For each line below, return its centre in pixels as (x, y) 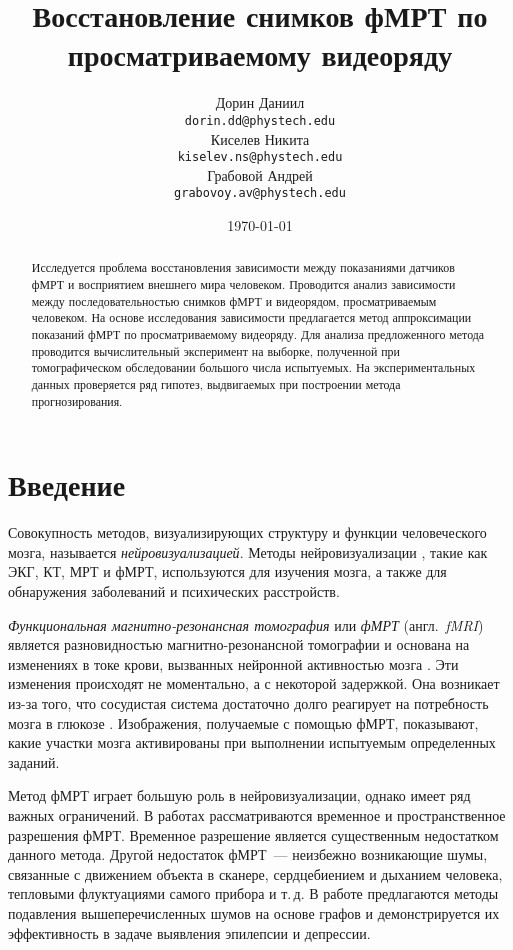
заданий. (34, 761)
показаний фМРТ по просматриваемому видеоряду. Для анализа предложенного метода (258, 334)
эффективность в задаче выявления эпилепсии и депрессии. (189, 932)
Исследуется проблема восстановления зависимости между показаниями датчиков (243, 267)
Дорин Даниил (260, 102)
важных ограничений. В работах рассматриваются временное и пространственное (257, 815)
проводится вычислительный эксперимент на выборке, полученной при (215, 350)
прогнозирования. (77, 400)
